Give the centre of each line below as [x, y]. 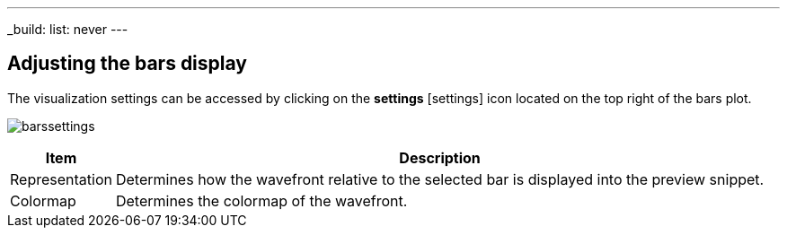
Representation [61, 179]
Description [440, 157]
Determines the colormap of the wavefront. [261, 200]
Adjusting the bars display [127, 64]
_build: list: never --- [68, 29]
